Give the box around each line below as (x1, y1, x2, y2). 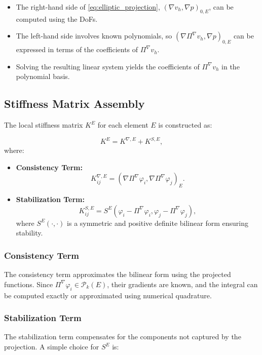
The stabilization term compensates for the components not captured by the (4, 331, 241, 342)
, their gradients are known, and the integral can (107, 279, 258, 289)
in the (221, 61, 240, 71)
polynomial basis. (16, 71, 70, 82)
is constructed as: (158, 120, 212, 130)
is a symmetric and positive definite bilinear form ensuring (67, 217, 248, 228)
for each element (97, 120, 148, 130)
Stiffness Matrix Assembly (4, 96, 145, 111)
